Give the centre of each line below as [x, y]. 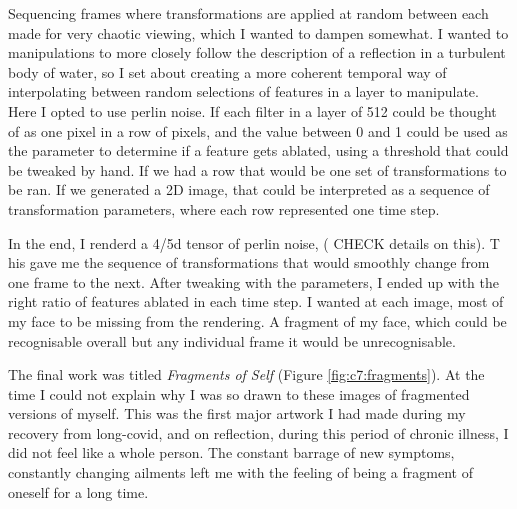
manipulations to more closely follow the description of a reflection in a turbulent [257, 52]
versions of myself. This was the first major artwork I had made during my [237, 413]
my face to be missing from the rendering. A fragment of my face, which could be [257, 320]
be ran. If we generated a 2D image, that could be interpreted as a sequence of [249, 189]
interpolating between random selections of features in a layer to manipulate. [243, 91]
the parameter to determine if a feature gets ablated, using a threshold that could [258, 150]
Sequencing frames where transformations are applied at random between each [248, 13]
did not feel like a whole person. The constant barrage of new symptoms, [231, 452]
